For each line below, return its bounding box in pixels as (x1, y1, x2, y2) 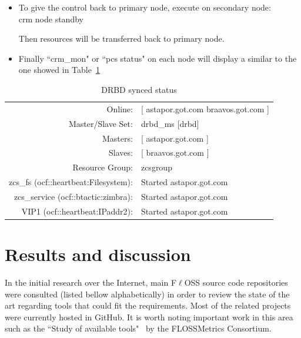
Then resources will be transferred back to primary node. (18, 32, 225, 45)
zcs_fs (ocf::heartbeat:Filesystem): (9, 176, 133, 188)
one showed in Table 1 (18, 63, 100, 76)
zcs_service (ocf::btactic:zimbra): (14, 190, 133, 202)
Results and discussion (5, 242, 191, 266)
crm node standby (18, 12, 83, 25)
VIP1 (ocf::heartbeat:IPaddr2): (21, 205, 133, 217)
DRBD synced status (101, 83, 177, 95)
